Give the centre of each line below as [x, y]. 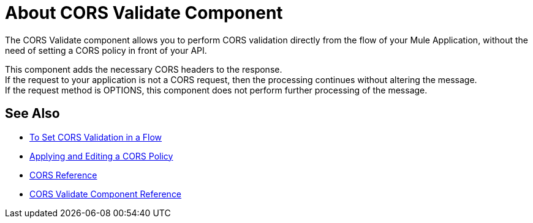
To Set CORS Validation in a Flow [96, 137]
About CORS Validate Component [144, 13]
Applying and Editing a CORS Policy [101, 156]
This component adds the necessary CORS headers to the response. [144, 69]
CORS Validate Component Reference [106, 194]
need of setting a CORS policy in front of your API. [106, 50]
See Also [32, 114]
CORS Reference [63, 175]
